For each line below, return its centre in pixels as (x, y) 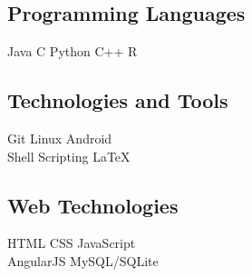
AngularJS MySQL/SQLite (83, 260)
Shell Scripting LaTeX (69, 156)
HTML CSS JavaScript (72, 243)
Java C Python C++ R (73, 51)
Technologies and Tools (118, 100)
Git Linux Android (60, 138)
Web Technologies (93, 205)
